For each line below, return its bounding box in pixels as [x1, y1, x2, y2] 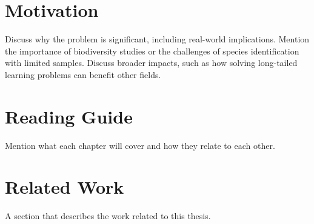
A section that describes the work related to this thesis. [5, 209, 211, 222]
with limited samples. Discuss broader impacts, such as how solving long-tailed [5, 56, 298, 69]
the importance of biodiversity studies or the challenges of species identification [5, 44, 299, 57]
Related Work [5, 174, 124, 199]
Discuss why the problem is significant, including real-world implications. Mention [5, 33, 310, 45]
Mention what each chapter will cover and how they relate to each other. [5, 139, 275, 151]
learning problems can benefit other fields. [5, 68, 161, 81]
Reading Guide [5, 104, 133, 128]
